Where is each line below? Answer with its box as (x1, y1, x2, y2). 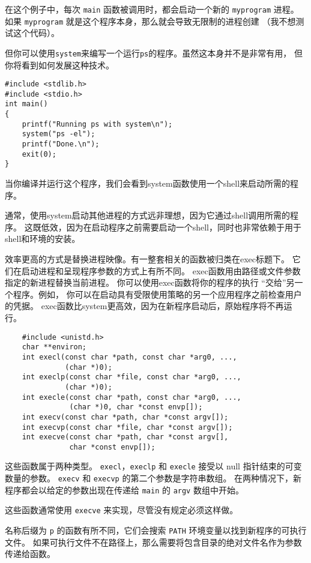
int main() (5, 100, 48, 109)
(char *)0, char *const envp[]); (69, 403, 203, 412)
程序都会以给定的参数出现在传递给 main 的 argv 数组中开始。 (5, 483, 244, 496)
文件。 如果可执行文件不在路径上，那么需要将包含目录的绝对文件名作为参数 (5, 535, 302, 548)
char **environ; (22, 343, 87, 352)
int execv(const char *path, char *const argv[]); (22, 412, 229, 421)
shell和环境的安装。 (5, 232, 80, 245)
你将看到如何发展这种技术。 (5, 58, 114, 71)
